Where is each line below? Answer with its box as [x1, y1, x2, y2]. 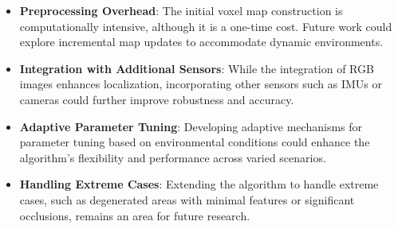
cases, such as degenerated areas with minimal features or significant [19, 191, 355, 208]
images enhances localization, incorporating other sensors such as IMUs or [19, 76, 383, 92]
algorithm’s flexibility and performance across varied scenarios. [19, 149, 326, 165]
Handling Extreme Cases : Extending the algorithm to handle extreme [19, 176, 379, 192]
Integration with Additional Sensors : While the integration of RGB [19, 60, 374, 76]
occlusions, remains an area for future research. [19, 207, 250, 223]
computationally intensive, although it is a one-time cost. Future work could [19, 17, 392, 34]
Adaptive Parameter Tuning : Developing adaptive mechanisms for [19, 118, 363, 134]
